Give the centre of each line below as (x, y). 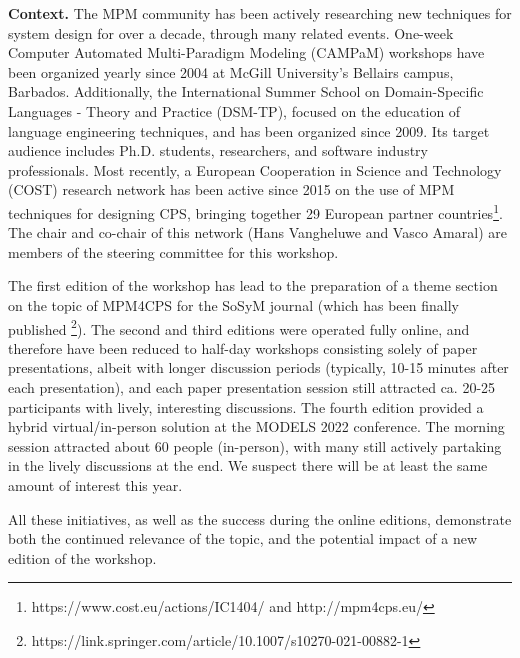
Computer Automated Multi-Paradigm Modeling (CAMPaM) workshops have (246, 52)
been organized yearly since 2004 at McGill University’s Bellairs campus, (231, 71)
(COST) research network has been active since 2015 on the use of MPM (231, 189)
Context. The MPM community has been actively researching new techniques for (260, 13)
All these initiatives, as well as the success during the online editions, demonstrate (260, 518)
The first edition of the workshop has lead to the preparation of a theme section (253, 285)
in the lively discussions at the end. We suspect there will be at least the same (248, 465)
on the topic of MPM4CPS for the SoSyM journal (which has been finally (233, 304)
